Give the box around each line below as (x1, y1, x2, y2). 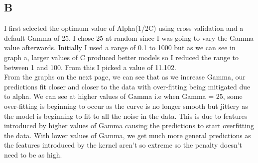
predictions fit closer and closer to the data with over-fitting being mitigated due (4, 81, 251, 91)
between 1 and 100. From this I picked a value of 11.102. (4, 62, 177, 72)
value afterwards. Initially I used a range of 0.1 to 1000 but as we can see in (4, 42, 236, 53)
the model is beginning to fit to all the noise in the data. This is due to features (4, 110, 248, 121)
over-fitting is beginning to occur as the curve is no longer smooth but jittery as (4, 100, 248, 111)
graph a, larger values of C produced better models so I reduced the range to (4, 52, 239, 62)
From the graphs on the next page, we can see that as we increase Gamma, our (4, 72, 246, 82)
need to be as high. (4, 149, 62, 160)
